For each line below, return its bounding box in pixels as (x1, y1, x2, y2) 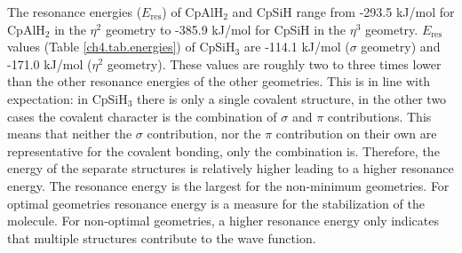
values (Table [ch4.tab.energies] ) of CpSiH (7, 37, 235, 56)
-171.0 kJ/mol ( (7, 54, 92, 73)
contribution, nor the (147, 124, 261, 143)
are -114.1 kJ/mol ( (243, 37, 350, 56)
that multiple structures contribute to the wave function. (7, 228, 316, 247)
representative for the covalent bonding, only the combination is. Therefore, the (7, 141, 440, 160)
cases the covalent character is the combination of (7, 107, 277, 125)
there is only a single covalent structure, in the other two (137, 89, 447, 107)
